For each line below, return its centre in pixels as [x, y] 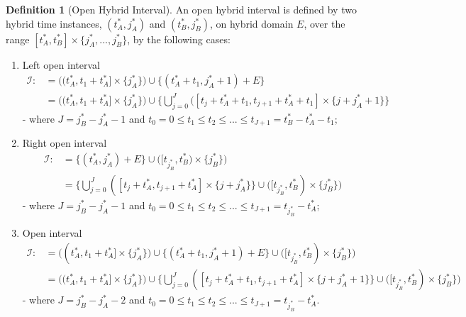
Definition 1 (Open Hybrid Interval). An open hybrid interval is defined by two [181, 9]
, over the [324, 23]
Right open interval [65, 143]
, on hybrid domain [251, 23]
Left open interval [61, 64]
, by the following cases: [179, 39]
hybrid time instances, [54, 23]
